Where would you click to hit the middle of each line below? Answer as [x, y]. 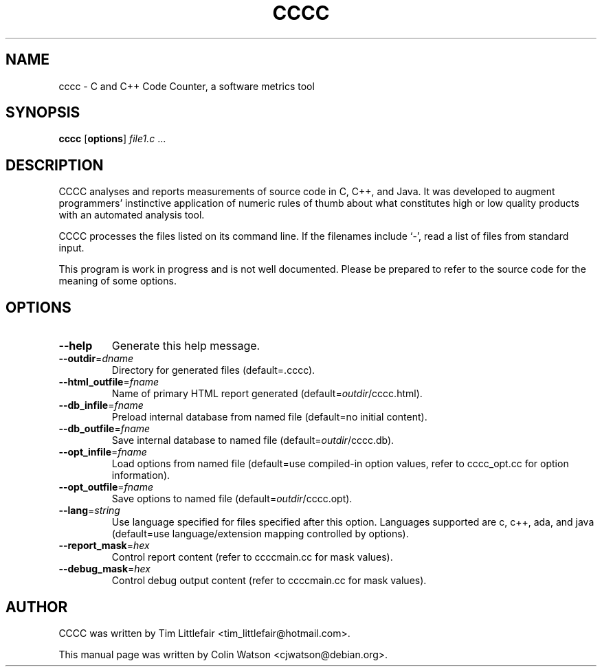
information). [141, 475]
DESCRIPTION [55, 165]
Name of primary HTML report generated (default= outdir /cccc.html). [267, 394]
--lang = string [89, 511]
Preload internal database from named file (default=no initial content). [269, 417]
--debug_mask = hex [104, 569]
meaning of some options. [118, 281]
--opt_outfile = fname [106, 487]
